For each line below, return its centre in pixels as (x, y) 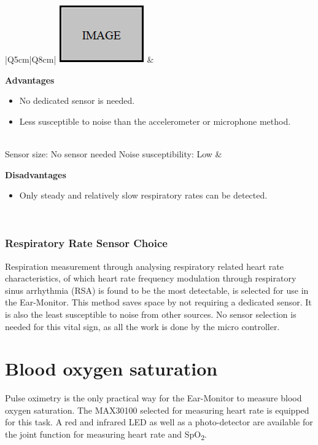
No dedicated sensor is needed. (77, 100)
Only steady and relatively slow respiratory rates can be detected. (143, 195)
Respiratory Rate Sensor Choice (86, 243)
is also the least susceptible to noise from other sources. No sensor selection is (151, 314)
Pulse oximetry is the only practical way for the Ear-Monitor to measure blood (153, 398)
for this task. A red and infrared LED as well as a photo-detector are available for (159, 422)
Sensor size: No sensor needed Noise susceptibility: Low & (114, 153)
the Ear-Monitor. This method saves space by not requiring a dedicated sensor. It (158, 302)
